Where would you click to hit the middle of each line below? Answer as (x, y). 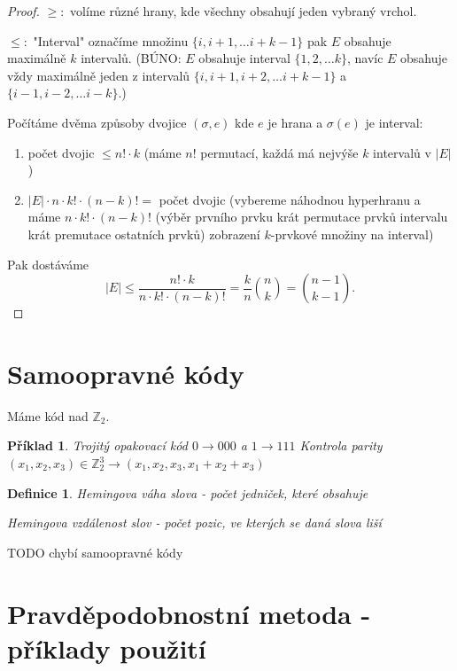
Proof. (23, 11)
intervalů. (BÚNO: (131, 58)
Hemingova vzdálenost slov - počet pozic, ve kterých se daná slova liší (194, 523)
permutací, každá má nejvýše (279, 152)
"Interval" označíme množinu (111, 40)
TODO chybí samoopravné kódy (95, 552)
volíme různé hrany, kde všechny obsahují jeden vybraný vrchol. (244, 11)
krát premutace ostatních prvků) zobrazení (144, 234)
